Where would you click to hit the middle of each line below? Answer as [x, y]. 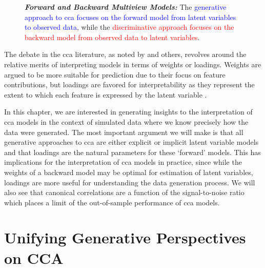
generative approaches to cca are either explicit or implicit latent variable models [131, 142]
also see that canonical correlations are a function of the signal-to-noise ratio [124, 192]
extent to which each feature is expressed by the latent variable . [106, 94]
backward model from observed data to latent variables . [112, 37]
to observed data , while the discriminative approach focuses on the [129, 27]
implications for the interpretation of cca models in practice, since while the [123, 162]
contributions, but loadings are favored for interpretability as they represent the [129, 84]
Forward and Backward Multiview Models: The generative [126, 7]
